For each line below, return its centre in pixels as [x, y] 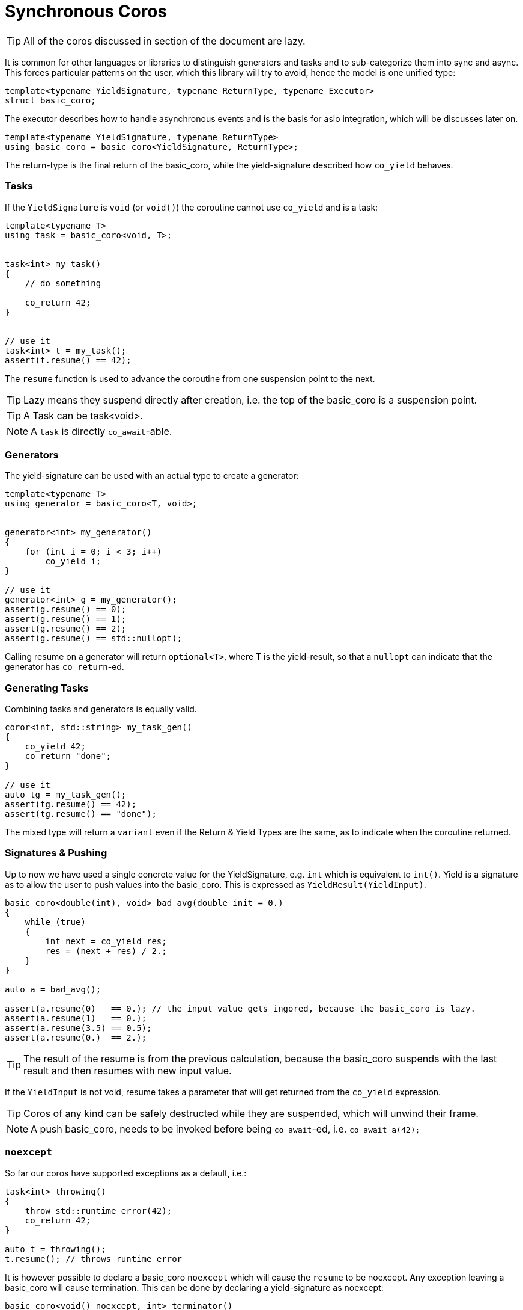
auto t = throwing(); [56, 1249]
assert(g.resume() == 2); [66, 629]
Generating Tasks [47, 688]
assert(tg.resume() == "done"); [81, 814]
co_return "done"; [68, 756]
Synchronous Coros [86, 11]
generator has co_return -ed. [65, 667]
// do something [63, 283]
